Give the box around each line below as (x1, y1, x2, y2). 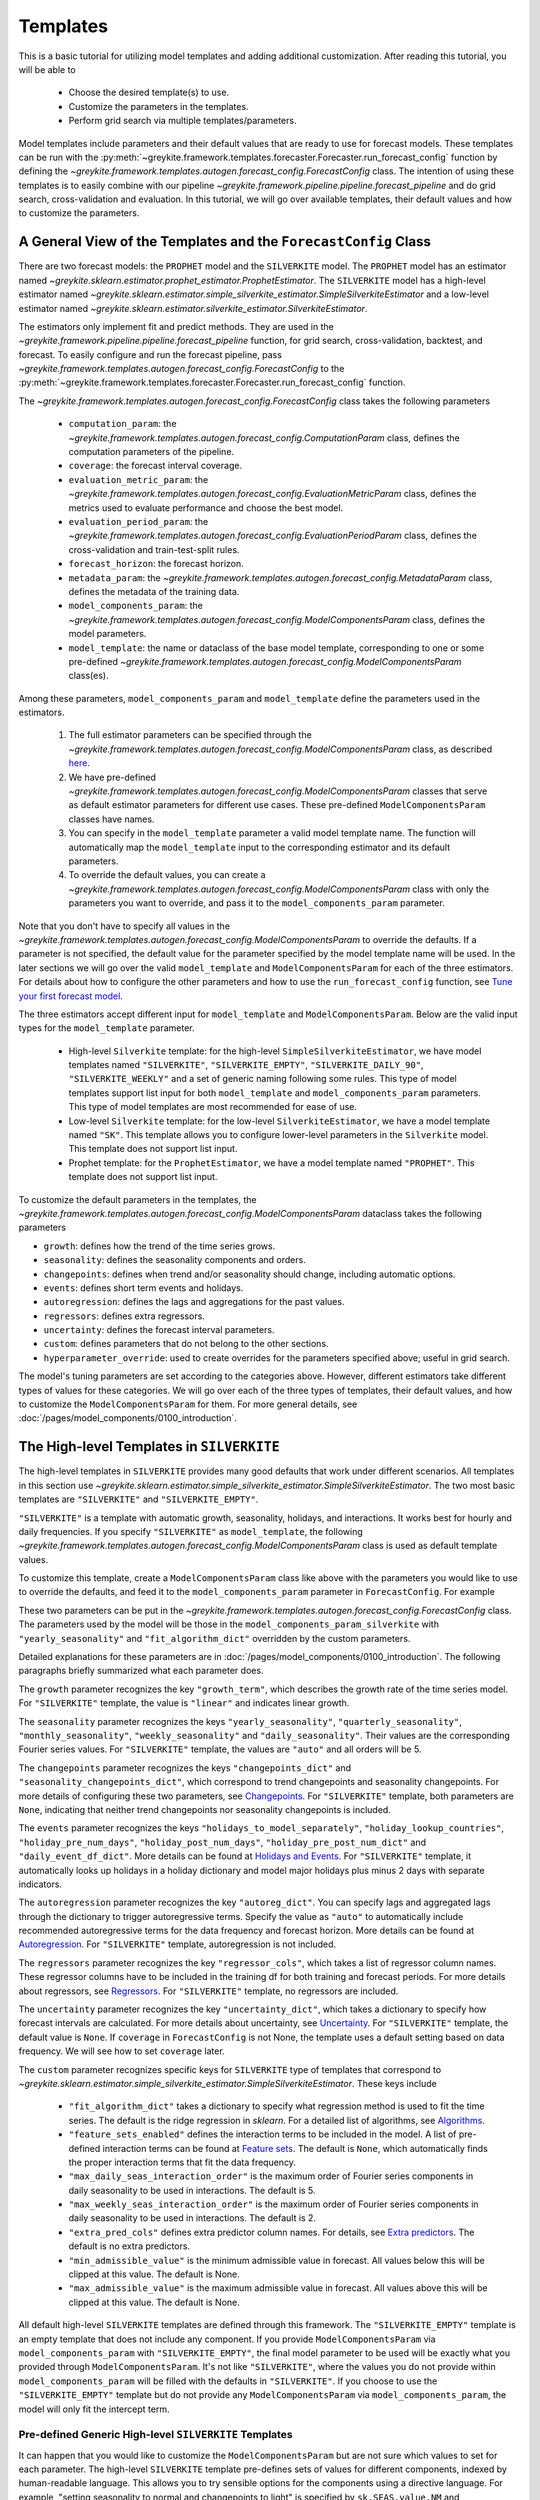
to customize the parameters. (18, 207, 140, 219)
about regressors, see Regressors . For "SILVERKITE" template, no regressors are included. (18, 1985, 399, 1997)
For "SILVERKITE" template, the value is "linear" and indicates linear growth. (18, 1697, 350, 1709)
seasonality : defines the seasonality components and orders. (43, 1254, 307, 1266)
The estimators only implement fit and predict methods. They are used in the (18, 320, 334, 332)
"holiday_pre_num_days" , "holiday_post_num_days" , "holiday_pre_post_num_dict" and (18, 1836, 427, 1848)
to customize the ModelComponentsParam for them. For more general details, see (18, 1398, 358, 1410)
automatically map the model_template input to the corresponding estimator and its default (68, 841, 451, 853)
